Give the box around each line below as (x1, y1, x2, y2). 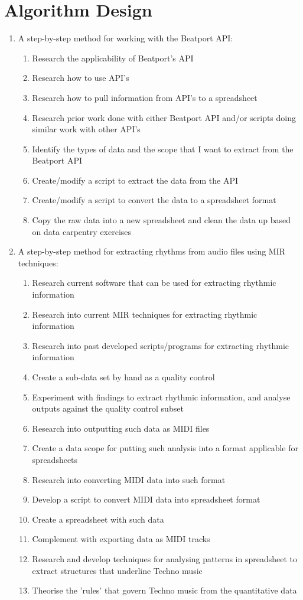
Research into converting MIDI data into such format (32, 473, 226, 485)
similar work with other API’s (32, 123, 141, 135)
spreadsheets (32, 453, 78, 465)
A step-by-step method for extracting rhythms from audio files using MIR (18, 245, 286, 257)
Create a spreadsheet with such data (32, 513, 164, 525)
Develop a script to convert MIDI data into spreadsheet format (32, 493, 260, 506)
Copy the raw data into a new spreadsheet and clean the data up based (32, 214, 291, 226)
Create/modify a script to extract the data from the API (32, 174, 239, 186)
